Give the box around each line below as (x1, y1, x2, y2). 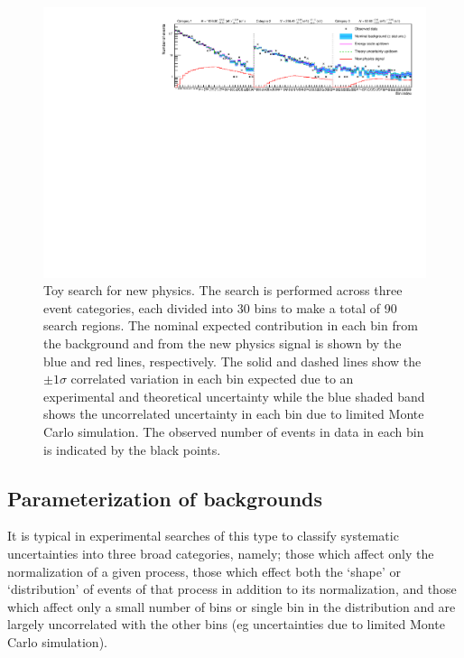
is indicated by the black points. (43, 440, 221, 459)
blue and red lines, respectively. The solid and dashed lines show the (43, 351, 422, 370)
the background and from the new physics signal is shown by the (43, 334, 402, 353)
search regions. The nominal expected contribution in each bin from (43, 316, 418, 335)
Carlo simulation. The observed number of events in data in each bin (43, 422, 424, 440)
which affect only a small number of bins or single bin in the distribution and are (7, 597, 456, 616)
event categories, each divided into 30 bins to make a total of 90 (43, 298, 397, 317)
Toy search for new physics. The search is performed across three (43, 281, 403, 300)
